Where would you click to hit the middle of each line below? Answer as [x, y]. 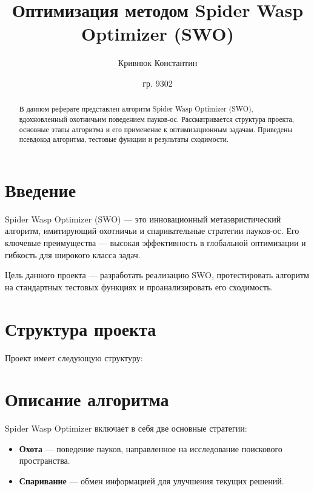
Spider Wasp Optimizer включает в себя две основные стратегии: [126, 428]
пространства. [45, 460]
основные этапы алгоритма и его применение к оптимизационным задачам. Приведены [156, 129]
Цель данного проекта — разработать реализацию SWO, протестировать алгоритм [157, 275]
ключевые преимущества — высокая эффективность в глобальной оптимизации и [155, 243]
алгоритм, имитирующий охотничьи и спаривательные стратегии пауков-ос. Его [152, 231]
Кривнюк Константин [158, 63]
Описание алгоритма [87, 399]
